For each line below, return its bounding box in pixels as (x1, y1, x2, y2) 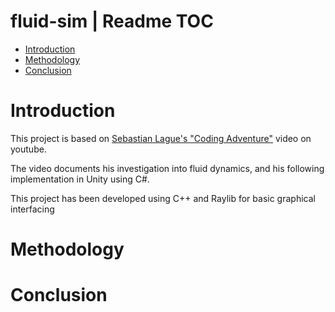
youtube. (10, 143, 47, 155)
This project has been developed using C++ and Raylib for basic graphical (10, 192, 316, 204)
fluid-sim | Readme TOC (10, 10, 214, 33)
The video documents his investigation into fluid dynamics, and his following (10, 162, 325, 174)
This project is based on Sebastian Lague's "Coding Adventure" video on (10, 132, 312, 144)
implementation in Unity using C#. (10, 173, 150, 185)
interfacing (10, 203, 55, 215)
